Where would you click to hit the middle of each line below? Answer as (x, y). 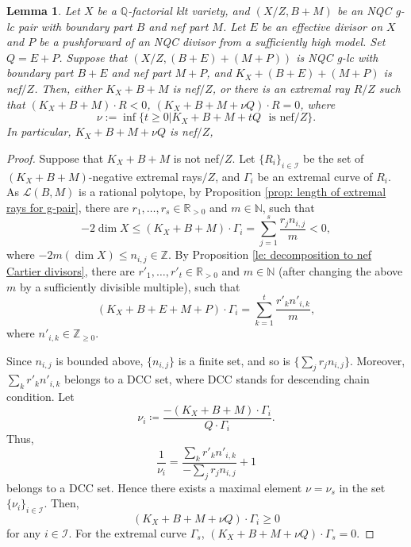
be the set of (334, 158)
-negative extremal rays (145, 176)
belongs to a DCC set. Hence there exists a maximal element (154, 487)
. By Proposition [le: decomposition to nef (270, 254)
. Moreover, (377, 360)
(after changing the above (340, 270)
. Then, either (68, 88)
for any (24, 532)
